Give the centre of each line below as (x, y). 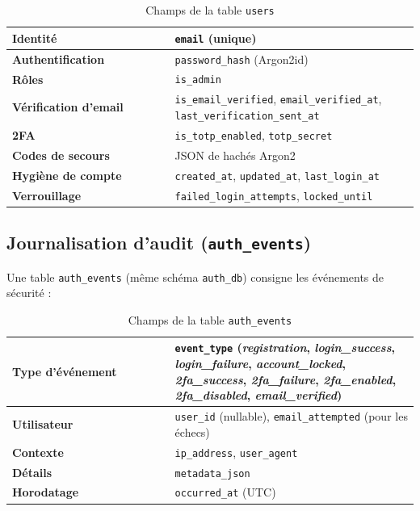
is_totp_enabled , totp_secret (254, 134)
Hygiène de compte (67, 175)
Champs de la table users (210, 10)
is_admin (198, 80)
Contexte (38, 452)
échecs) (192, 431)
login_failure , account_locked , (260, 364)
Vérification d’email (68, 107)
